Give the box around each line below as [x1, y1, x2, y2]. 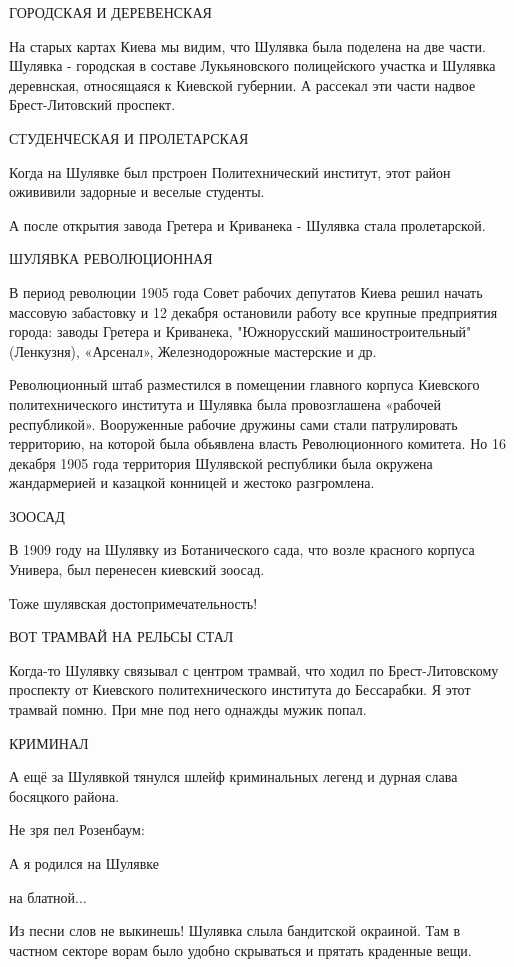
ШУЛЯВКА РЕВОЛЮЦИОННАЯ [9, 248, 213, 269]
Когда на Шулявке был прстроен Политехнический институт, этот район [9, 161, 451, 182]
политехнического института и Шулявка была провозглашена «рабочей [9, 393, 441, 414]
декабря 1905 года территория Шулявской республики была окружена [9, 452, 433, 473]
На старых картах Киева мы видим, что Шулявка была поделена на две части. [9, 35, 486, 56]
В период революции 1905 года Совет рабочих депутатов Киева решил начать [9, 281, 483, 302]
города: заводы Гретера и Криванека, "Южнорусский [9, 321, 330, 342]
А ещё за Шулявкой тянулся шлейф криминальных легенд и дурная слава [9, 766, 458, 787]
